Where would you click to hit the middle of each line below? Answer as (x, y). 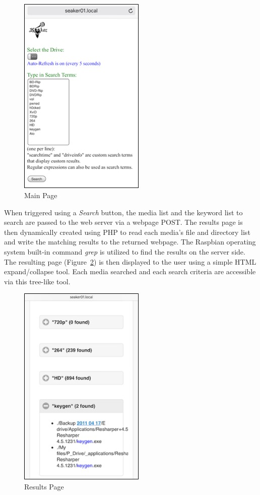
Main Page (41, 195)
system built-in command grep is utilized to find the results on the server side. (125, 252)
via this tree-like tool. (37, 281)
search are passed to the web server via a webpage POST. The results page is (123, 222)
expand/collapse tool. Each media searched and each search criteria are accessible (130, 271)
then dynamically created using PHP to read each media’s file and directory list (127, 232)
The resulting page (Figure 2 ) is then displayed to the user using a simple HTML (130, 261)
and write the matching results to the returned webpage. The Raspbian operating (130, 242)
